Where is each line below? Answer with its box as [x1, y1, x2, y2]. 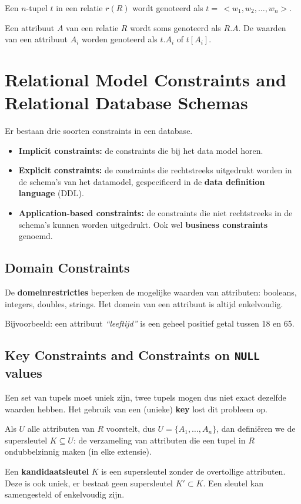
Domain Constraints [5, 258, 130, 277]
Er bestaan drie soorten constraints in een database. [5, 125, 193, 137]
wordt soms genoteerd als [130, 21, 221, 33]
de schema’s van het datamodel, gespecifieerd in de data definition [18, 175, 265, 187]
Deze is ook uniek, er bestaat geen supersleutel [5, 476, 173, 489]
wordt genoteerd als [132, 2, 203, 14]
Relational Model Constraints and [5, 67, 286, 91]
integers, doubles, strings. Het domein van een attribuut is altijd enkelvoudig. [5, 297, 283, 310]
